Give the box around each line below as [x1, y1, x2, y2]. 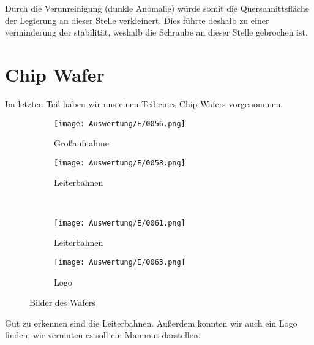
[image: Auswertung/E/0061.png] [54, 218, 185, 227]
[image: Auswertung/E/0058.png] [54, 158, 185, 167]
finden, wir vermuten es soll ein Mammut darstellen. [5, 328, 201, 341]
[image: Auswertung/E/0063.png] [54, 257, 185, 267]
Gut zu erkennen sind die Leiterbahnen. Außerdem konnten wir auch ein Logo [5, 316, 297, 329]
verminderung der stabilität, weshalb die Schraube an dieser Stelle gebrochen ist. [5, 26, 308, 39]
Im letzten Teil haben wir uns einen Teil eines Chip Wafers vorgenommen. [5, 97, 283, 110]
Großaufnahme [54, 137, 109, 150]
